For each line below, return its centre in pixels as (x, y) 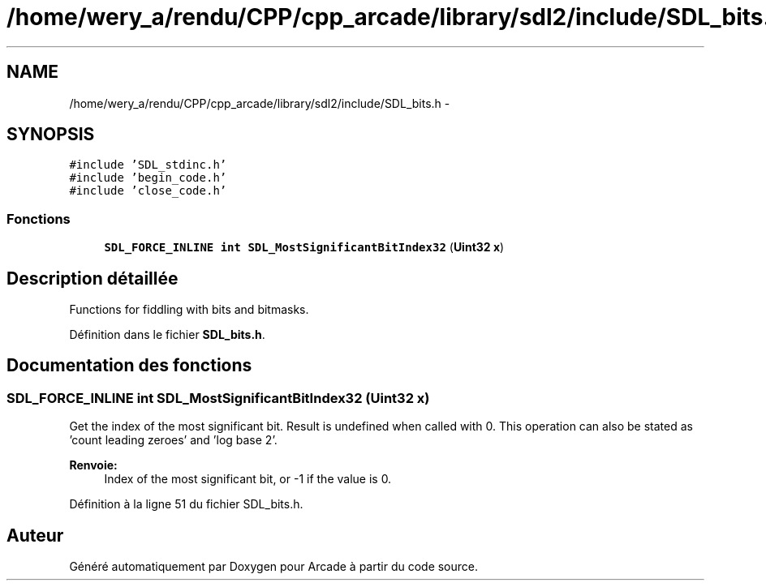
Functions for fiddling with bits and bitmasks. (189, 310)
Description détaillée (93, 278)
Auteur (35, 535)
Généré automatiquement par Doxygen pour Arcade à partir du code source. (274, 567)
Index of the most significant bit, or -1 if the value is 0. (248, 479)
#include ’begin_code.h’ (148, 178)
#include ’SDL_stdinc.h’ (148, 165)
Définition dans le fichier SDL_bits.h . (167, 335)
